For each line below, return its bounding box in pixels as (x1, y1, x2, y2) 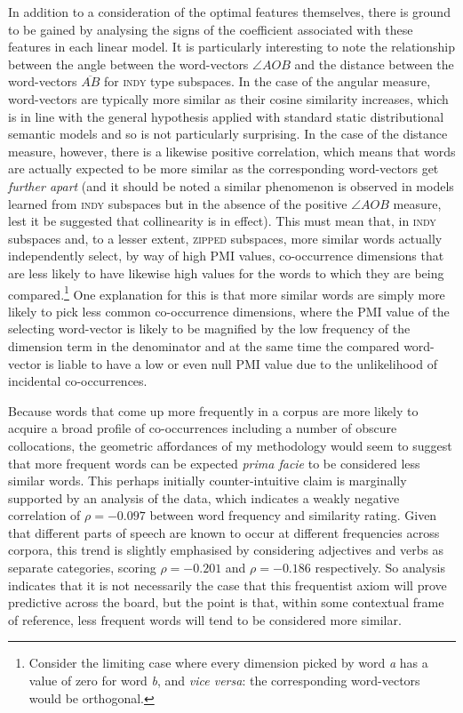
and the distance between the (294, 54, 454, 73)
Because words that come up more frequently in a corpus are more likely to (8, 401, 419, 420)
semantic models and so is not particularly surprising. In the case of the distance (8, 124, 448, 143)
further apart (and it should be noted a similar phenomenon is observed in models (8, 176, 454, 195)
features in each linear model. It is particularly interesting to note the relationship (8, 37, 456, 56)
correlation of (8, 506, 81, 525)
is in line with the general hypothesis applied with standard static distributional (8, 107, 444, 125)
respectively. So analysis (315, 558, 445, 577)
